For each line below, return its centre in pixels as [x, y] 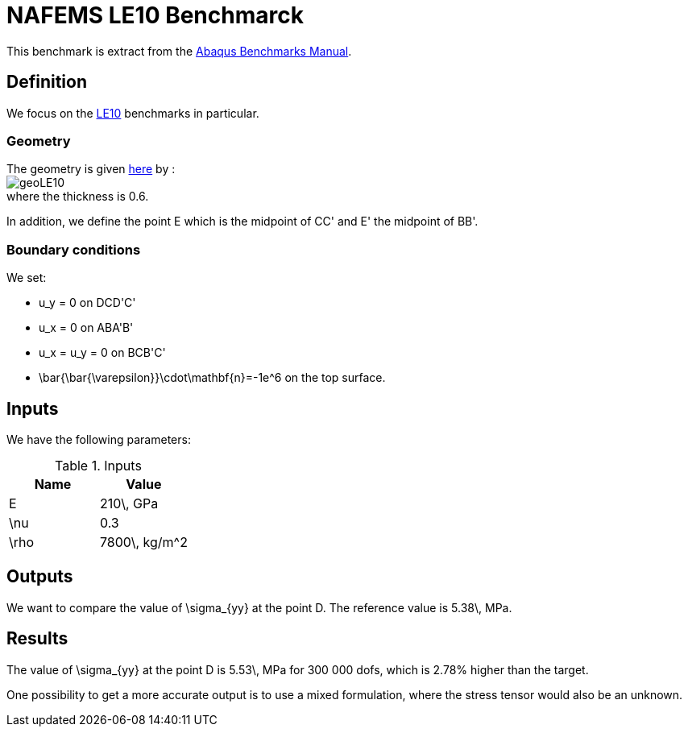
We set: [27, 278]
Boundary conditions [74, 249]
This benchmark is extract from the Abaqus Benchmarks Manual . [179, 51]
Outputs [40, 577]
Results [37, 639]
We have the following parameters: [99, 439]
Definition [47, 82]
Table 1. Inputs [98, 465]
